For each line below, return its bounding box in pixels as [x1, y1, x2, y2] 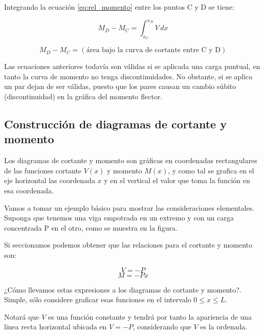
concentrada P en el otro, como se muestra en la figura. [4, 222, 178, 233]
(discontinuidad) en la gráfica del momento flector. [4, 91, 163, 102]
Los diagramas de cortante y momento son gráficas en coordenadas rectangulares [4, 155, 257, 166]
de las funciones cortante [4, 165, 82, 175]
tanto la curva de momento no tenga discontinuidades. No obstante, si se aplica [4, 71, 253, 81]
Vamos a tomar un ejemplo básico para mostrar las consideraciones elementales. [4, 202, 255, 213]
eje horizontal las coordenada [4, 175, 95, 186]
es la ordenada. [200, 321, 248, 332]
